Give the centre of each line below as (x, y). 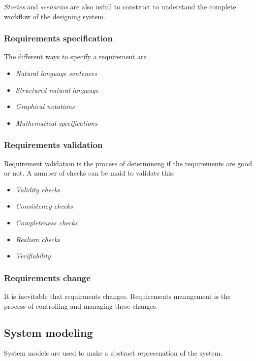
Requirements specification (58, 38)
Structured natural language (57, 90)
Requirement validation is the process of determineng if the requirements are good (128, 163)
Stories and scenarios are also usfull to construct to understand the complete (120, 6)
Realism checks (38, 239)
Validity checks (38, 189)
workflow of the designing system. (55, 16)
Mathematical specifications (56, 123)
